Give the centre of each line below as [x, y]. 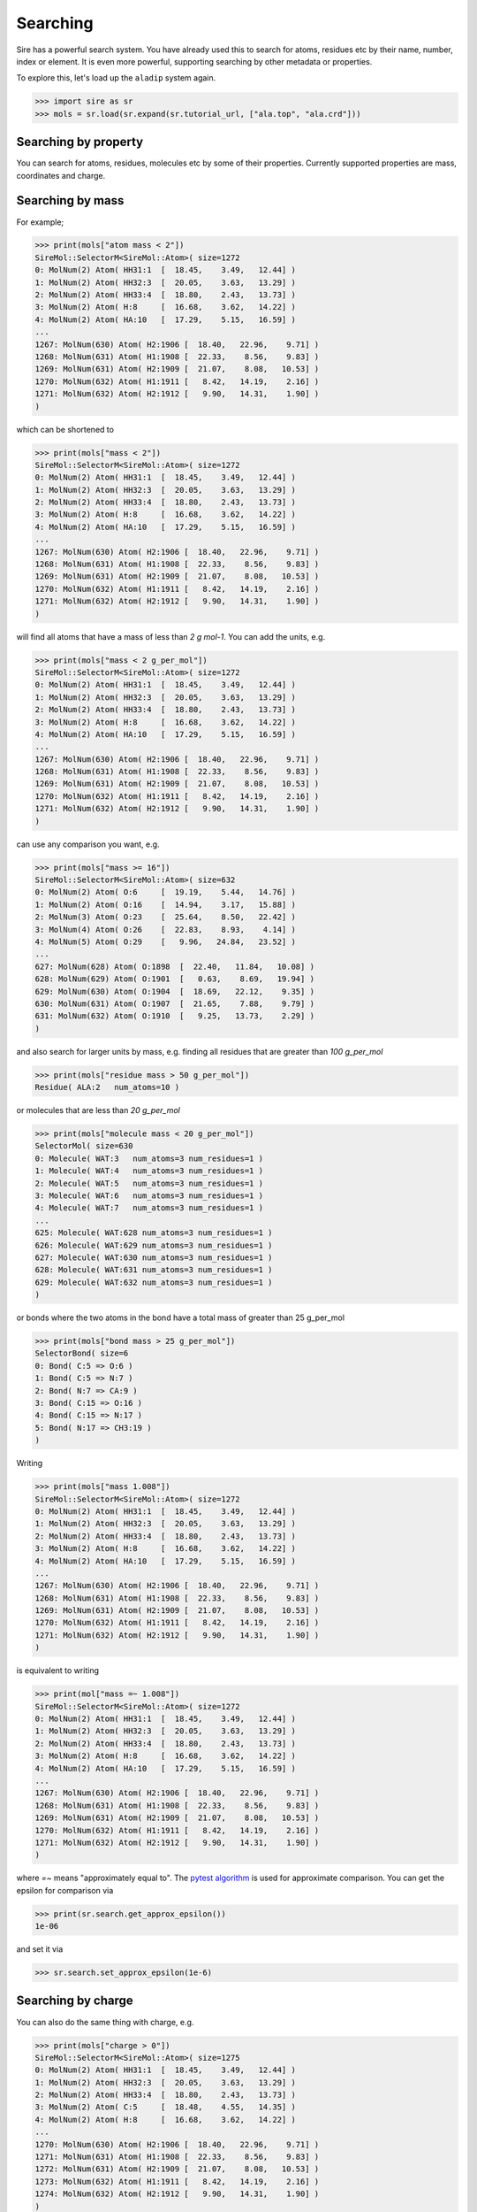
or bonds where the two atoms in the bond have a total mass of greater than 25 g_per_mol [180, 1317]
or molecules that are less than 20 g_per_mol [98, 1110]
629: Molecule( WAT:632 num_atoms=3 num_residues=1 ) [154, 1282]
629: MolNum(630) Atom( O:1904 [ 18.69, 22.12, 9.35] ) [175, 991]
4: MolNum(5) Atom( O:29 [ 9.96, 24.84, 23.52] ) [165, 941]
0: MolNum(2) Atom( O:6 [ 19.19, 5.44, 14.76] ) [165, 892]
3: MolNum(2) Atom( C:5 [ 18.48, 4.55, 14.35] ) [165, 2107]
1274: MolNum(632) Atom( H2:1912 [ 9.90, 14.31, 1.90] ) [177, 2194]
